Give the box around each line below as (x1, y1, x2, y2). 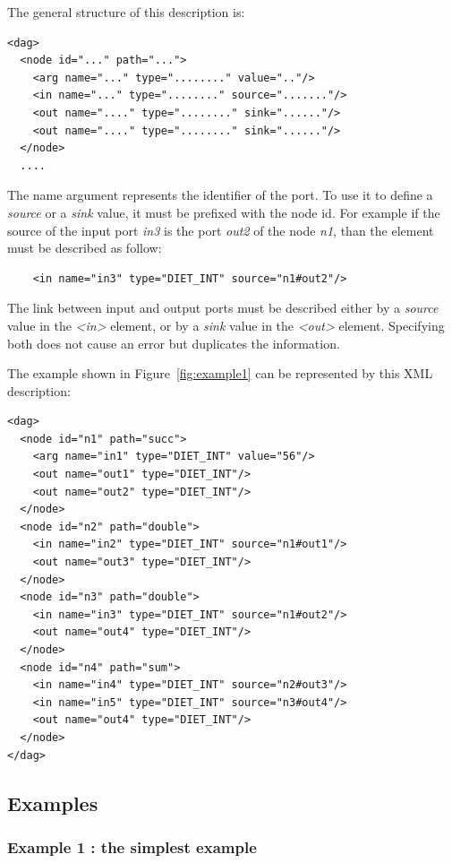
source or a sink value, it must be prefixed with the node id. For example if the (7, 203, 440, 221)
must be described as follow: (7, 238, 162, 257)
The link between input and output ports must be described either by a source (7, 298, 439, 317)
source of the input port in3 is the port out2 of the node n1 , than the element (7, 220, 434, 239)
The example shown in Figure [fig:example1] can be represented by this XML (7, 364, 433, 383)
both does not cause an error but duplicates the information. (7, 333, 340, 352)
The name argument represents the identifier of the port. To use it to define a (7, 186, 433, 204)
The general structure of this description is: (7, 3, 245, 21)
